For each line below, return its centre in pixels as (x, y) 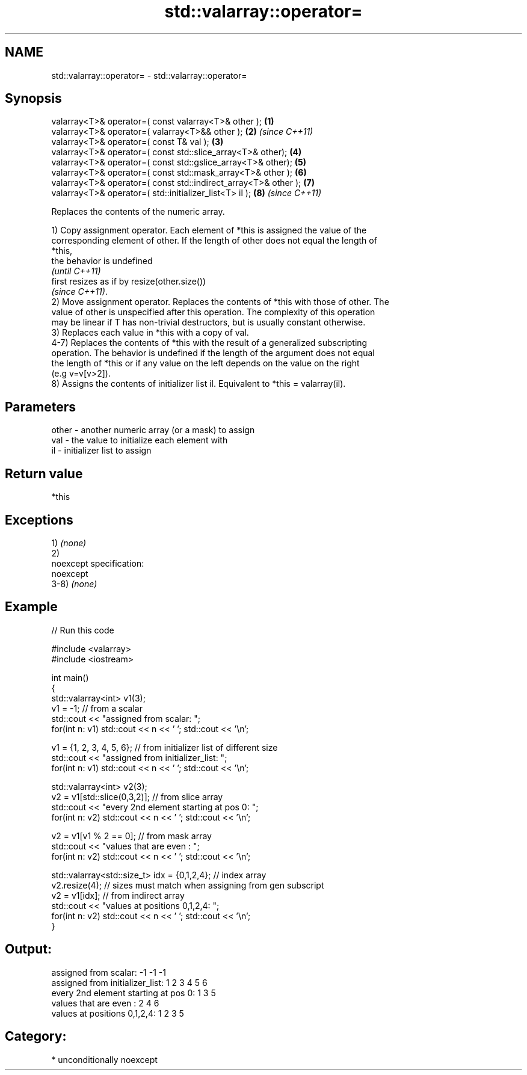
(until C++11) (76, 271)
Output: (28, 949)
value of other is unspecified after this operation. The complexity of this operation (213, 312)
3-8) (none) (74, 584)
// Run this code (83, 630)
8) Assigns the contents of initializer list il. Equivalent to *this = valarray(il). (199, 384)
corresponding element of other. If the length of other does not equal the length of (214, 241)
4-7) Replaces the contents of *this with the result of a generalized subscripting (209, 343)
